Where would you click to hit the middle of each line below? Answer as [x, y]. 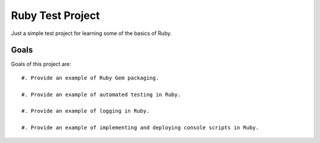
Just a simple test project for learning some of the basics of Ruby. [91, 33]
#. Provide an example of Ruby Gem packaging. [90, 78]
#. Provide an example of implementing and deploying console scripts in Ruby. [140, 128]
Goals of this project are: [41, 64]
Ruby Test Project [55, 15]
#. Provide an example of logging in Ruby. [86, 111]
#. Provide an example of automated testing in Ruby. [101, 94]
